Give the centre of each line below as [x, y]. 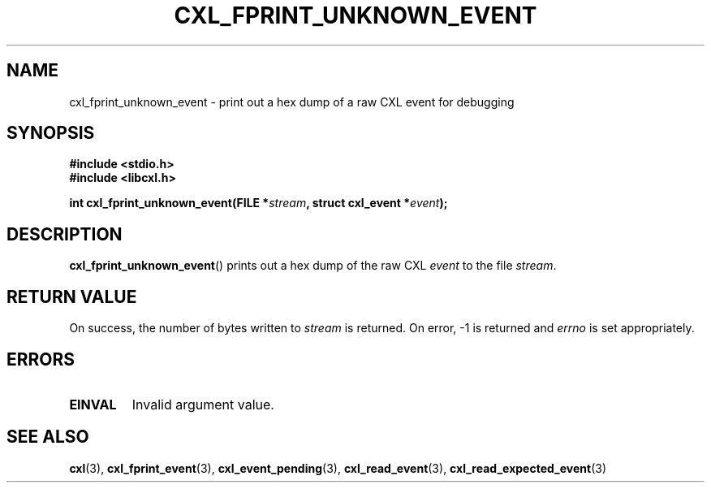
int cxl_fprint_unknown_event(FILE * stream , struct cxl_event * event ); [259, 203]
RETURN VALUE [72, 296]
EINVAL [93, 404]
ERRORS [41, 359]
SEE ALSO [48, 437]
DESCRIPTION [65, 234]
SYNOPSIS [51, 133]
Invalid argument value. [203, 404]
